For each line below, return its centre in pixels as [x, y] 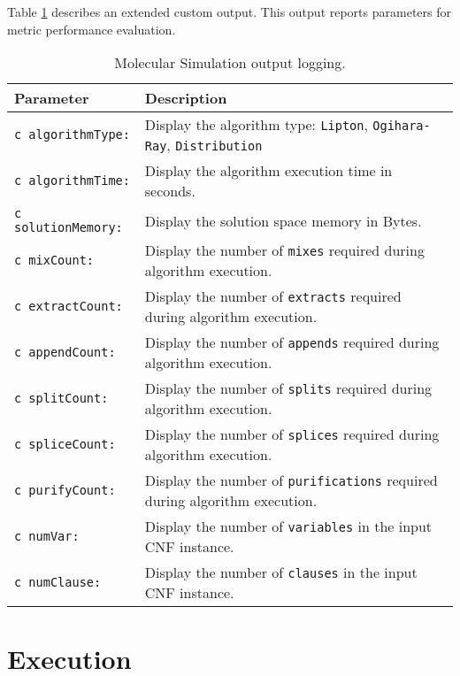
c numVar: [47, 537]
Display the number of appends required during [292, 342]
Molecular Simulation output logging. [230, 63]
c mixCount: [54, 261]
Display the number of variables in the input [288, 526]
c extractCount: [69, 307]
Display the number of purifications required [291, 480]
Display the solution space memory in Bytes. [283, 220]
